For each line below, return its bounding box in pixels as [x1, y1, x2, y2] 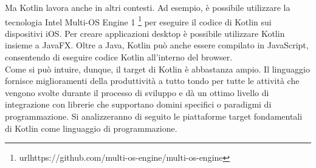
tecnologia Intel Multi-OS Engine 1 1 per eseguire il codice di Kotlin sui [5, 13, 272, 28]
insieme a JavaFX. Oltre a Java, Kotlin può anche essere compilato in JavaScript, [5, 39, 309, 51]
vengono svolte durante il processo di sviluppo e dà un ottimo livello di [5, 86, 269, 99]
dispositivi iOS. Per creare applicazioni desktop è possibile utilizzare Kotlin [5, 27, 285, 39]
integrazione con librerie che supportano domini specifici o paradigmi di [5, 98, 272, 111]
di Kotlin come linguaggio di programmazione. [5, 121, 177, 134]
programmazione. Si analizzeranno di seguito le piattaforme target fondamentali [5, 110, 303, 122]
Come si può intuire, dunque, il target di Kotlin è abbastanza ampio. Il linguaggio [5, 62, 310, 75]
